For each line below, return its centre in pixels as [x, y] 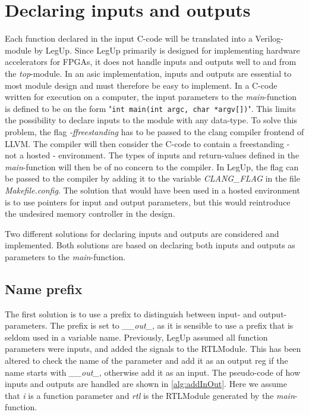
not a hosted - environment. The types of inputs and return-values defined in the [152, 155]
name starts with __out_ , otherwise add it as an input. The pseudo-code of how [153, 372]
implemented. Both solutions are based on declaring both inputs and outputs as [150, 245]
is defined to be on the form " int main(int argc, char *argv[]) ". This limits [150, 108]
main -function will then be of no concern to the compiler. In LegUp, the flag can [152, 166]
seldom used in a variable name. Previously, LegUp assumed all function [136, 337]
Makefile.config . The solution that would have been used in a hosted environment [152, 190]
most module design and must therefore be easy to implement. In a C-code [141, 85]
